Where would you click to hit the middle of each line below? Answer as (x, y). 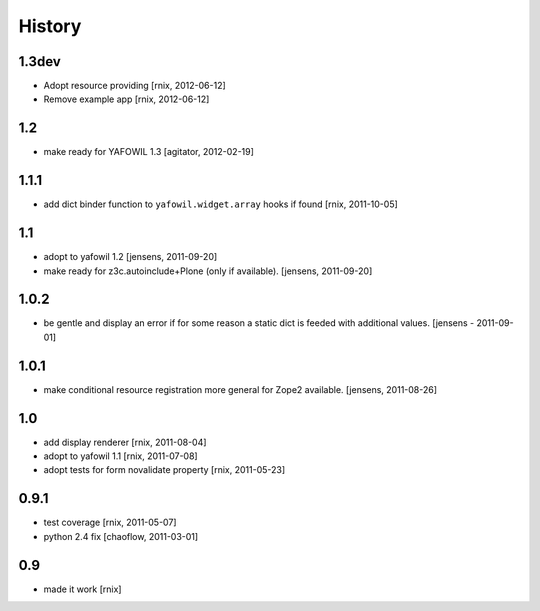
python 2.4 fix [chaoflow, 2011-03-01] (121, 536)
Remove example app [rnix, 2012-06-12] (126, 99)
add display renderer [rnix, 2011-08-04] (125, 442)
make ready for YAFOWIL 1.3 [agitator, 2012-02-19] (149, 152)
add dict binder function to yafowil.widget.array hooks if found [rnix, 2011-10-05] (221, 204)
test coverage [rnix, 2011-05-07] (110, 522)
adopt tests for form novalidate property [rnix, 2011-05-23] (164, 470)
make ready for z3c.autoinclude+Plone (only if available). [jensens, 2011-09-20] (208, 271)
